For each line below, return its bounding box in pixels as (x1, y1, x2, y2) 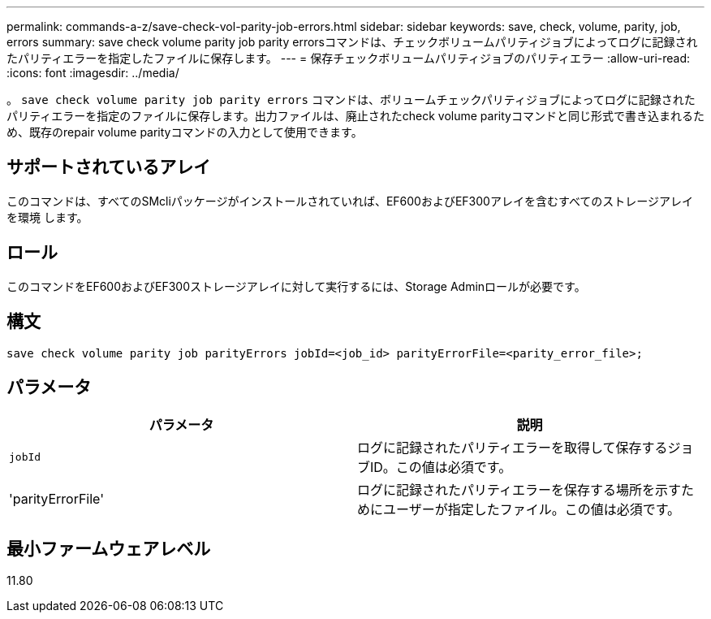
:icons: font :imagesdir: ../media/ (6, 66, 179, 80)
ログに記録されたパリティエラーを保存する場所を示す (357, 482, 682, 499)
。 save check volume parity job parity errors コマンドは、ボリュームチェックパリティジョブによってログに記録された (6, 93, 696, 106)
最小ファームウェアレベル (6, 538, 211, 559)
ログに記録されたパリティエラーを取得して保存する (357, 439, 668, 457)
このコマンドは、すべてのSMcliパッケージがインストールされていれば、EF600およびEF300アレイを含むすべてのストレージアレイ (6, 193, 694, 208)
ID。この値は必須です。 (370, 459, 512, 476)
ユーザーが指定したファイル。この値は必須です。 (383, 501, 681, 518)
